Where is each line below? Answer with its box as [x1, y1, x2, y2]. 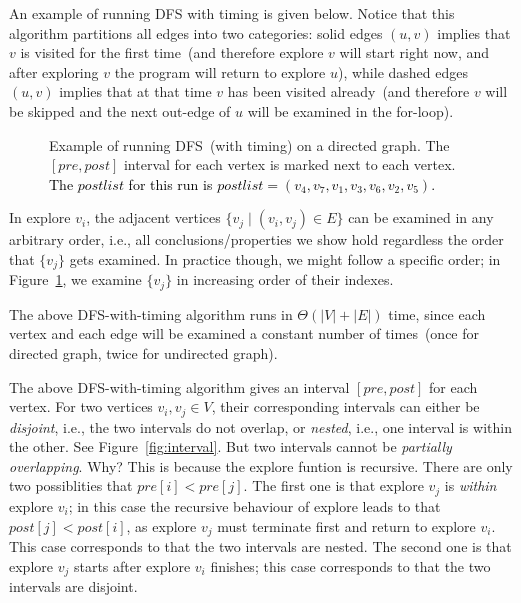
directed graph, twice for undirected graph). [9, 343, 278, 364]
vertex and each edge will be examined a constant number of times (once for [9, 323, 480, 344]
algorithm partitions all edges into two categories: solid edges [9, 22, 383, 43]
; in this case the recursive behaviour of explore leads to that [68, 495, 441, 516]
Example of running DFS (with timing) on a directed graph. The [49, 134, 450, 155]
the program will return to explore [114, 61, 326, 82]
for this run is [128, 173, 213, 194]
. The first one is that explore [243, 475, 424, 496]
